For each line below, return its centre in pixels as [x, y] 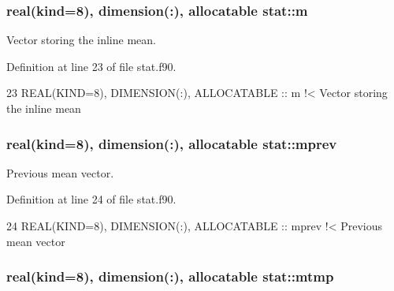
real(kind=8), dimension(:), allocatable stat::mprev [172, 143]
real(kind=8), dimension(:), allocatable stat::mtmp [170, 276]
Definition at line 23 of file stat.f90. [91, 66]
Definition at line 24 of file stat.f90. [91, 199]
